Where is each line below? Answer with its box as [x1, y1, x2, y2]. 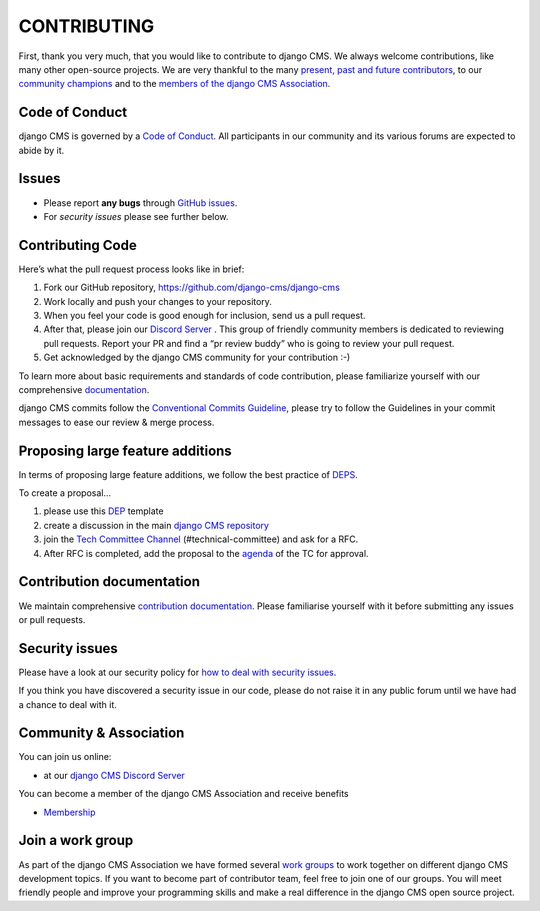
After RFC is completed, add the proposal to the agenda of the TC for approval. [43, 547, 369, 559]
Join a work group [18, 832, 134, 849]
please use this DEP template [43, 505, 164, 517]
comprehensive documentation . [18, 383, 150, 395]
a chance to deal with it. [18, 698, 117, 710]
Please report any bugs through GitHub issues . [43, 196, 238, 209]
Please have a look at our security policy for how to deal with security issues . [18, 666, 337, 678]
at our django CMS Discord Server [43, 769, 185, 781]
